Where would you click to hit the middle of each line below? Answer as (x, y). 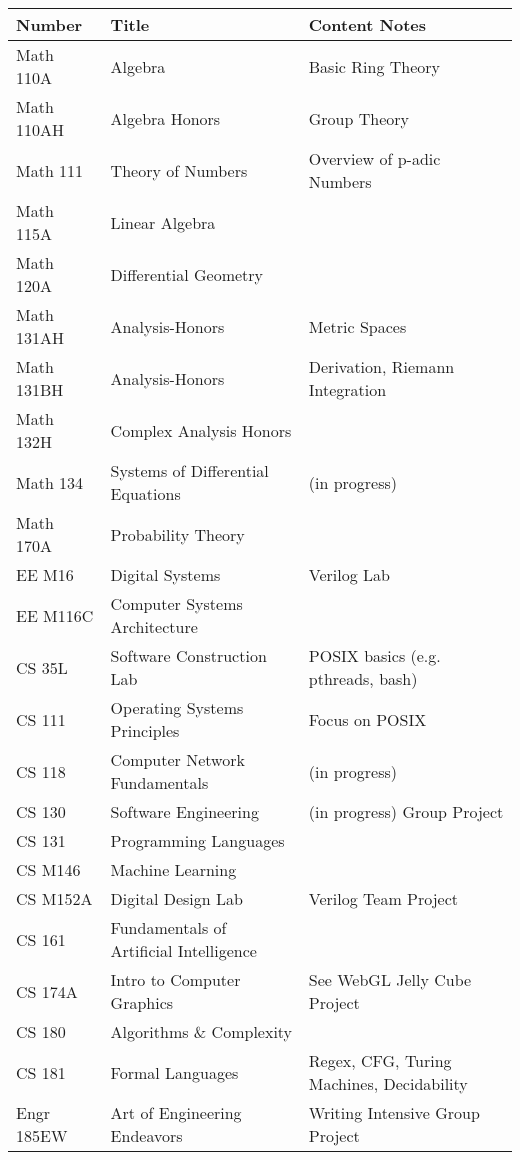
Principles (145, 730)
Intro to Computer (175, 979)
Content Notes (367, 24)
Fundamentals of (168, 927)
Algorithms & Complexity (201, 1031)
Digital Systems (165, 574)
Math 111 (50, 170)
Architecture (154, 626)
